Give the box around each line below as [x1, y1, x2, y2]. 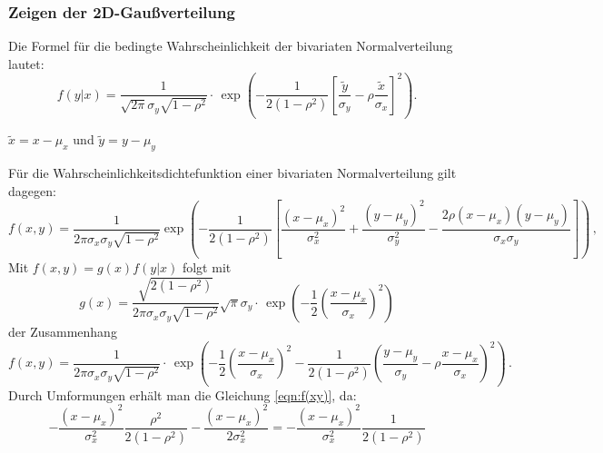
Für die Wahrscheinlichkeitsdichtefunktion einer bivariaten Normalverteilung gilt [8, 163, 457, 182]
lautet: [8, 54, 44, 73]
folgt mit [182, 258, 232, 277]
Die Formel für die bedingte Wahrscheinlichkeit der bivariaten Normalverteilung [8, 36, 453, 55]
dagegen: [8, 181, 56, 200]
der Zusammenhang [8, 321, 117, 340]
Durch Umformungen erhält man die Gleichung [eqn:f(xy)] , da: [8, 385, 357, 404]
